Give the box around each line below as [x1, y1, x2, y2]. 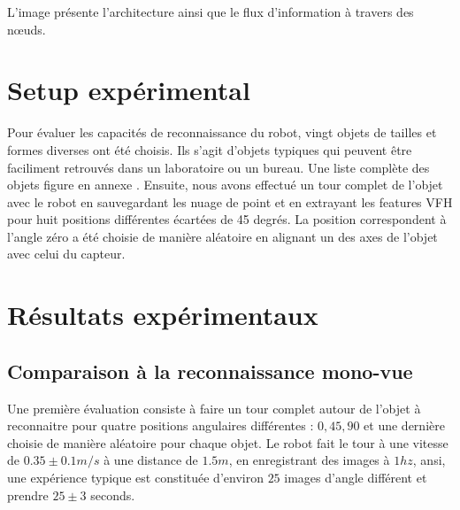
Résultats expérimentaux [7, 297, 318, 333]
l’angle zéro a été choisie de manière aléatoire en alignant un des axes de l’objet [7, 227, 438, 245]
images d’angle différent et [284, 468, 427, 487]
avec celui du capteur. [7, 244, 126, 263]
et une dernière [364, 416, 445, 435]
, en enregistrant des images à [228, 451, 390, 469]
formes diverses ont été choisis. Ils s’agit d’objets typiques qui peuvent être [7, 140, 412, 158]
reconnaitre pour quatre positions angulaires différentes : [7, 416, 314, 435]
